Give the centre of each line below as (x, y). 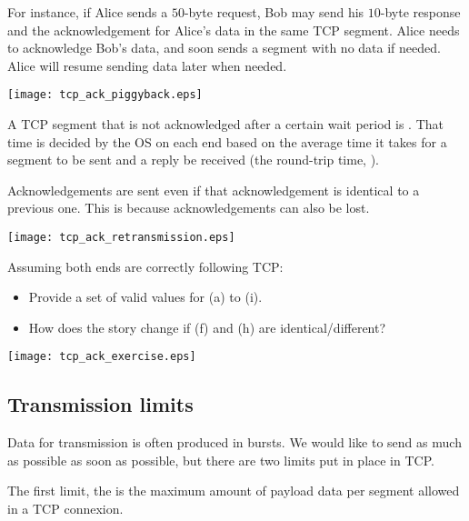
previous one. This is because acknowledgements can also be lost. (189, 208)
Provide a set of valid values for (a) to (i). (145, 297)
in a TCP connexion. (65, 509)
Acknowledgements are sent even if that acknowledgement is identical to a (214, 190)
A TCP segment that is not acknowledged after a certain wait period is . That (226, 124)
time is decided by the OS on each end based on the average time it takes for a (227, 141)
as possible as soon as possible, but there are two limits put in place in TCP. (221, 460)
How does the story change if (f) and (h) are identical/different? (207, 327)
